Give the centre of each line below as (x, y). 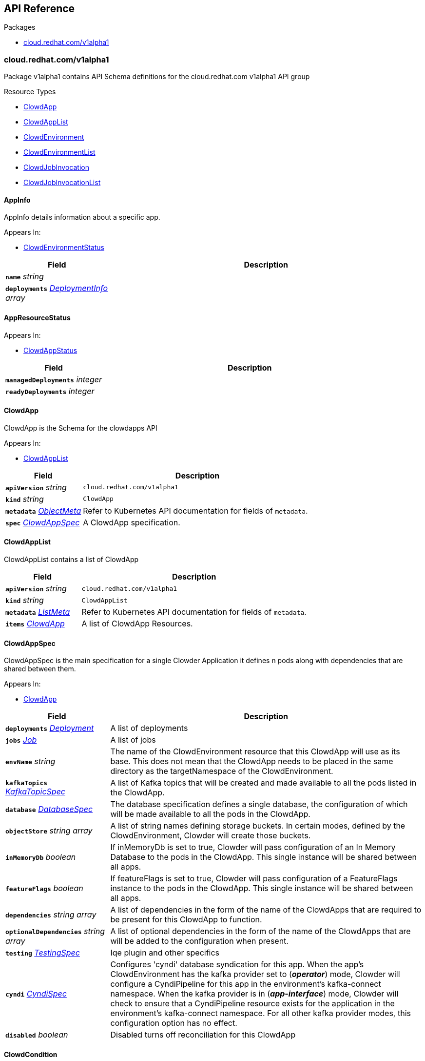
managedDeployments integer (54, 379)
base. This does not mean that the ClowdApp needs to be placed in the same (252, 761)
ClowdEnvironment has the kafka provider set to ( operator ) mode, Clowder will (255, 974)
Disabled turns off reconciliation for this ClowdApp (203, 1035)
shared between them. (40, 669)
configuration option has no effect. (174, 1023)
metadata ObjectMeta (43, 510)
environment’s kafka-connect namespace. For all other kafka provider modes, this (261, 1013)
